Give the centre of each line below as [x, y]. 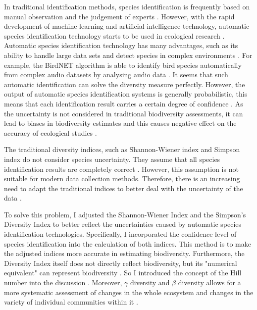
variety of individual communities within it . [71, 302]
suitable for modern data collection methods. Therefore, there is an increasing [122, 179]
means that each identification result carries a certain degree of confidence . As [124, 103]
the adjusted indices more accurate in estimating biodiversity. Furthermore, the [124, 253]
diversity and [150, 283]
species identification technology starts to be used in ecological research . [114, 35]
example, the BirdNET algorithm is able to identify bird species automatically [123, 65]
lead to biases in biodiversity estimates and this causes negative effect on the [120, 123]
